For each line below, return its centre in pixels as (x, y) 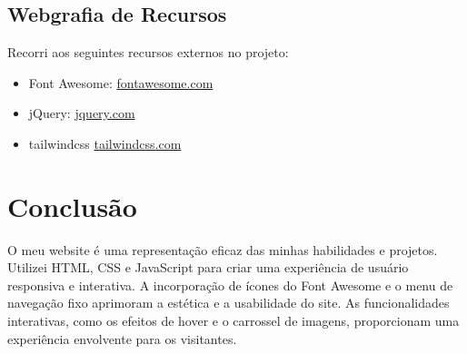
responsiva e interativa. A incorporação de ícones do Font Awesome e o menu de (230, 285)
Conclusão (72, 206)
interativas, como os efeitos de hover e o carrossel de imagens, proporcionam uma (233, 321)
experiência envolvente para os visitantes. (122, 338)
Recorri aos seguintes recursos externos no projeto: (148, 52)
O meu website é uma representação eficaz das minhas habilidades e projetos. (223, 249)
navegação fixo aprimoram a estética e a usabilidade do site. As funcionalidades (229, 303)
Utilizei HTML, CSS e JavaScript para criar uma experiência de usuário (208, 267)
